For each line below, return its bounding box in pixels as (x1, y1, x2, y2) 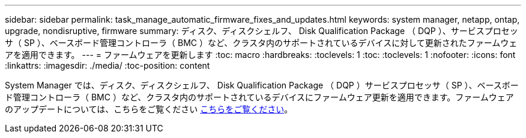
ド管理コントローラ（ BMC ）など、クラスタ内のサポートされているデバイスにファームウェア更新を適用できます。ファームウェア (5, 92, 514, 102)
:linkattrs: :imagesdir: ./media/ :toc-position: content (5, 60, 210, 70)
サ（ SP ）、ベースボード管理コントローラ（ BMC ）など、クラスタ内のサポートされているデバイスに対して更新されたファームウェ (5, 38, 518, 48)
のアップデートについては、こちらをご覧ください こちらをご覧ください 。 (5, 104, 293, 114)
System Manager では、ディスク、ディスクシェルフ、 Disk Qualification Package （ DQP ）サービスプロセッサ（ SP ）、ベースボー (5, 80, 519, 90)
